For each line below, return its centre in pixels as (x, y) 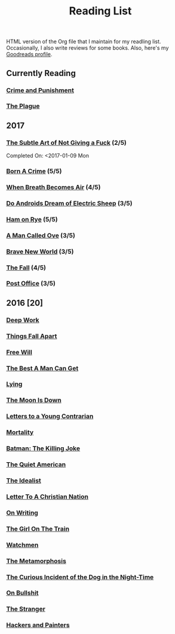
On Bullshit (22, 593)
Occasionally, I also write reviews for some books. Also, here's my (87, 48)
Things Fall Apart (32, 336)
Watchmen (22, 545)
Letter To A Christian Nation (47, 496)
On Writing (22, 512)
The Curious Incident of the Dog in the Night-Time (80, 577)
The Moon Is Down (34, 401)
